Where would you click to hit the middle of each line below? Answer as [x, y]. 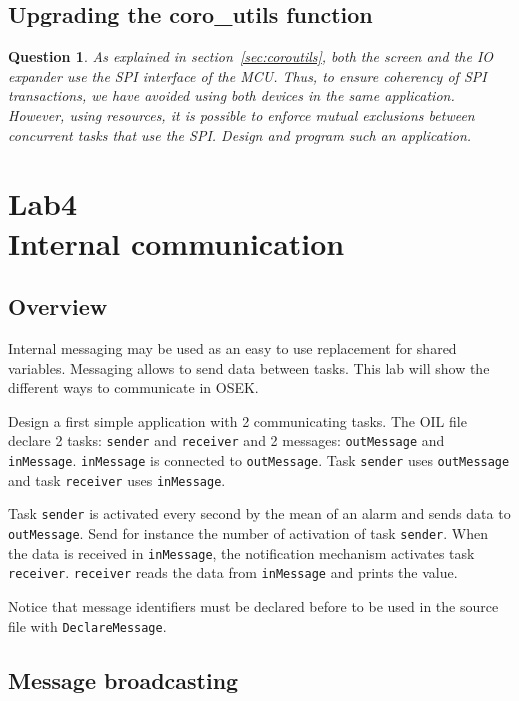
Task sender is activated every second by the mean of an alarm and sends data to [259, 513]
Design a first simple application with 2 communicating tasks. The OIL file [237, 420]
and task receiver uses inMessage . [117, 479]
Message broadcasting [123, 679]
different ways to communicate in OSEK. [133, 387]
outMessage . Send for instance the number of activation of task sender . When [248, 532]
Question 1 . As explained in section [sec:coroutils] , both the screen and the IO [251, 56]
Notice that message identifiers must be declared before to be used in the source [253, 605]
